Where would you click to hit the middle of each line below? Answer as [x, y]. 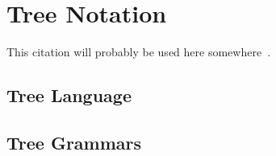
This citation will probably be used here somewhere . [139, 52]
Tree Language [69, 95]
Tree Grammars [74, 142]
